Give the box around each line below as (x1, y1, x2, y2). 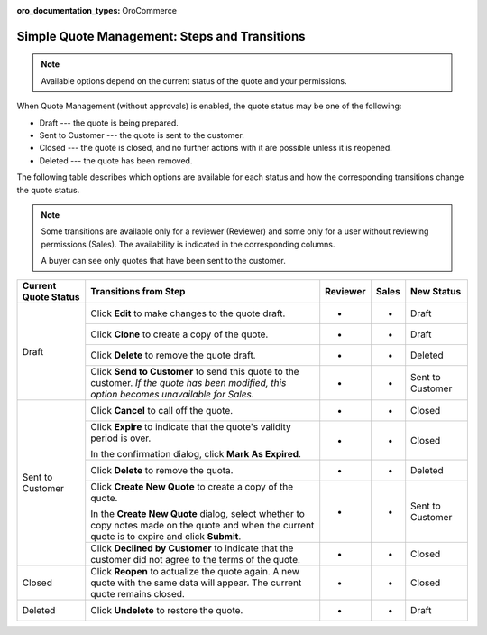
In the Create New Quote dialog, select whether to (90, 508, 306, 520)
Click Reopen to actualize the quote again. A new (90, 565, 300, 578)
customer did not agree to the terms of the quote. (90, 554, 301, 566)
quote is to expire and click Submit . (90, 530, 242, 543)
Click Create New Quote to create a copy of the (90, 481, 294, 493)
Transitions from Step (90, 285, 186, 298)
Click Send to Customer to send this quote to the (90, 366, 299, 378)
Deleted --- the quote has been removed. (39, 154, 193, 166)
